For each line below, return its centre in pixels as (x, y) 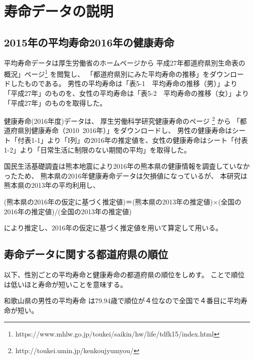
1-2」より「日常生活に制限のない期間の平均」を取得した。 (97, 149)
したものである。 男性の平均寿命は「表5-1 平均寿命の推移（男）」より (124, 83)
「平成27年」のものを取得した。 (55, 102)
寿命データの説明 (59, 11)
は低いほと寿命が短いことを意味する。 (65, 284)
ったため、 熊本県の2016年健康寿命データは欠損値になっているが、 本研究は (126, 175)
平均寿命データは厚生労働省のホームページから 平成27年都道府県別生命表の (125, 62)
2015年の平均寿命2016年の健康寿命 (89, 42)
